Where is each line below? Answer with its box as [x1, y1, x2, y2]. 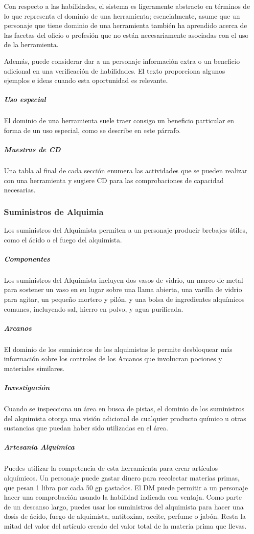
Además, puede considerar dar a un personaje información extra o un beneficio [4, 55, 240, 66]
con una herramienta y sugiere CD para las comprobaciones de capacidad [4, 175, 224, 185]
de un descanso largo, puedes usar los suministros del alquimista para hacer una [4, 501, 244, 511]
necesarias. [4, 185, 36, 195]
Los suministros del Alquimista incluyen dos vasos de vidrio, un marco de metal [4, 274, 243, 285]
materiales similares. [4, 363, 65, 373]
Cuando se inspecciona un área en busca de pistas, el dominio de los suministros [4, 403, 245, 414]
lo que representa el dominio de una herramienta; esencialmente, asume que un [4, 10, 240, 21]
